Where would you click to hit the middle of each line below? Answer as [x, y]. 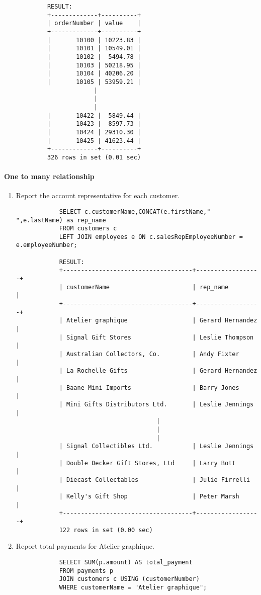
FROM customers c [88, 229]
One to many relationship [49, 176]
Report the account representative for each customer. [98, 195]
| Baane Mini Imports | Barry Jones [149, 388]
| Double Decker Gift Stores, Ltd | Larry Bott [147, 463]
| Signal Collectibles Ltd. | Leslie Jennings [156, 446]
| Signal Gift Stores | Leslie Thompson [156, 337]
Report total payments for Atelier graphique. [85, 546]
